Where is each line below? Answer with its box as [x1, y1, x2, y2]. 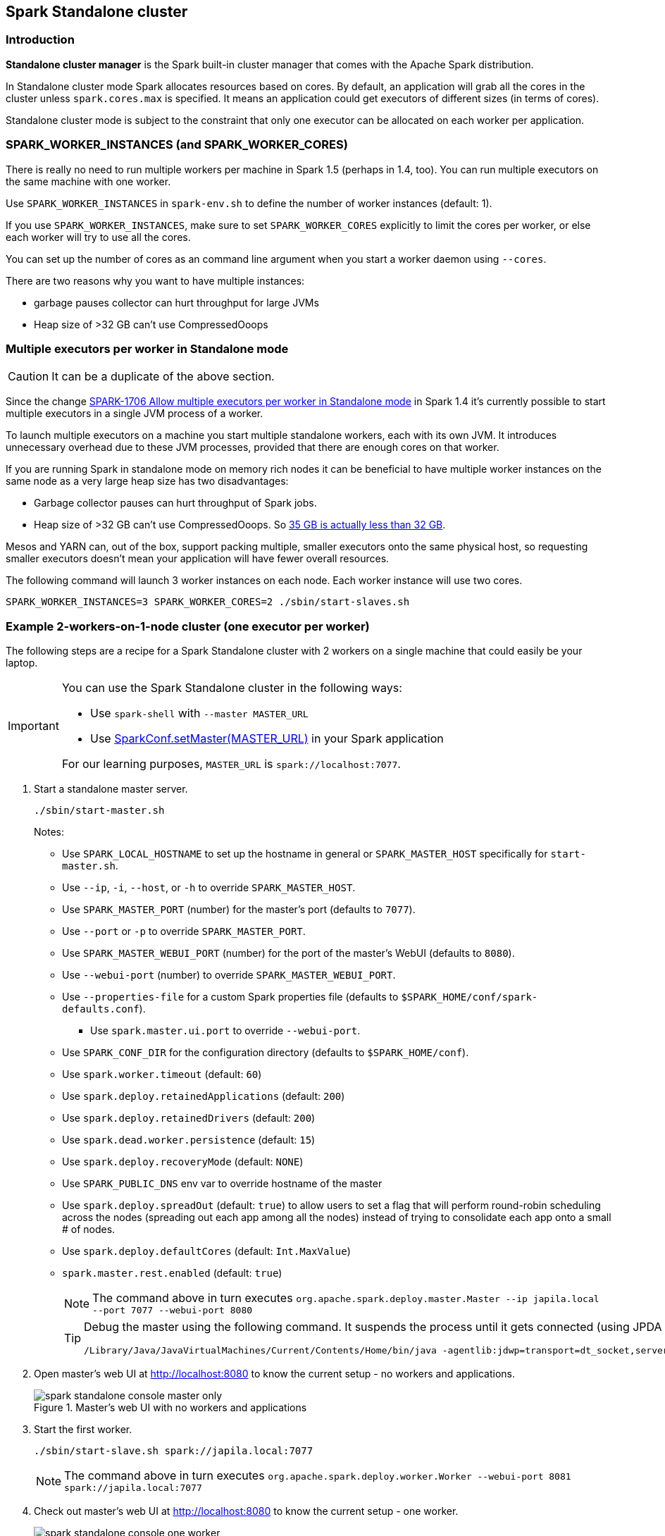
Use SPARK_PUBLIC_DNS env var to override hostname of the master [62, 1177, 383, 1190]
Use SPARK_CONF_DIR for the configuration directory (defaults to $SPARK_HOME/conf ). [62, 1046, 469, 1059]
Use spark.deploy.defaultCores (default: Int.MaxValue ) [62, 1245, 351, 1258]
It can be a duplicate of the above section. [51, 369, 275, 384]
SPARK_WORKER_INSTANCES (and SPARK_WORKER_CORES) [6, 137, 348, 152]
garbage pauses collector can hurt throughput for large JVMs [34, 296, 319, 309]
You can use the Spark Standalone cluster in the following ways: [61, 681, 402, 695]
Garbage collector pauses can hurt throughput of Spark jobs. [34, 497, 317, 509]
